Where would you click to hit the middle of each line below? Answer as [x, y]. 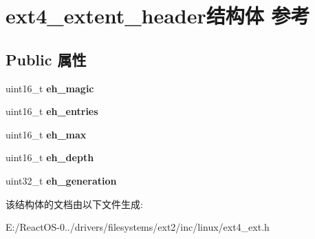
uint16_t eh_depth [50, 157]
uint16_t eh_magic [50, 88]
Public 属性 [46, 59]
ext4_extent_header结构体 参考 [158, 15]
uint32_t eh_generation [61, 180]
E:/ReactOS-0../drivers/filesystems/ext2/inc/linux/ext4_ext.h [138, 227]
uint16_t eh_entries [52, 111]
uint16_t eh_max [46, 134]
